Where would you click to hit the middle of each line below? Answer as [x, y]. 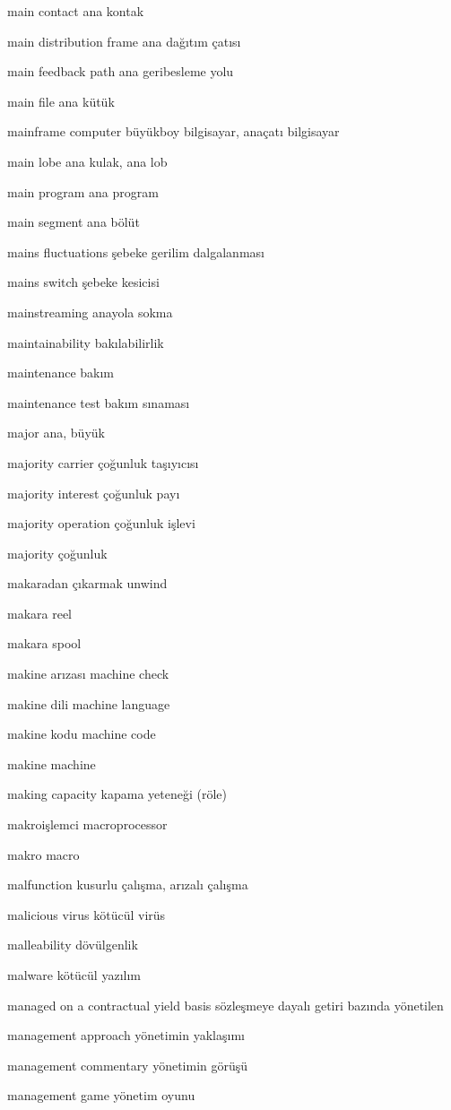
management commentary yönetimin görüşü [128, 1065]
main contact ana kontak [76, 11]
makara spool [44, 643]
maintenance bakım [61, 373]
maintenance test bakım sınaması [99, 402]
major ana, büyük [56, 433]
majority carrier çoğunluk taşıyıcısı [103, 462]
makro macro [43, 854]
